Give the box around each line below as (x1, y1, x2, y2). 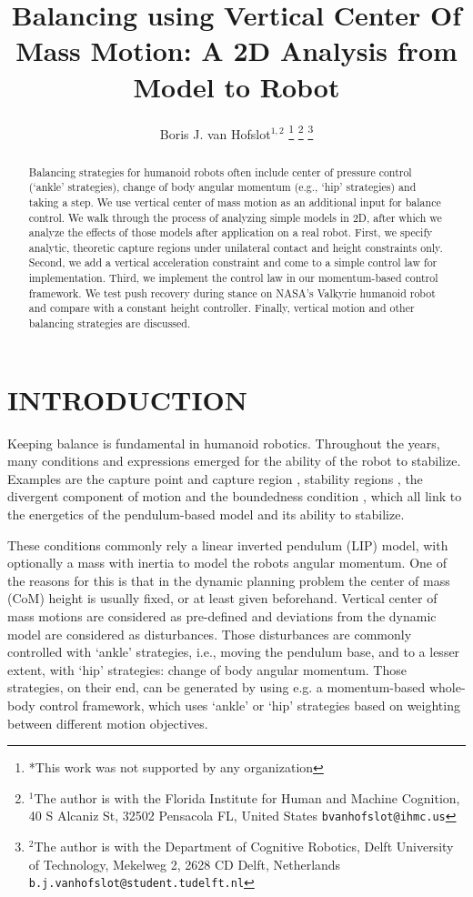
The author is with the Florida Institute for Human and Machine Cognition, (34, 788, 460, 807)
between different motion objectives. (7, 713, 208, 732)
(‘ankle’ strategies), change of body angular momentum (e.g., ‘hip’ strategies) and (28, 179, 417, 195)
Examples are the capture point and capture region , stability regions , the (7, 469, 423, 488)
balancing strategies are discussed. (28, 316, 191, 331)
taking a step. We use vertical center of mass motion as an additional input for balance (28, 194, 441, 209)
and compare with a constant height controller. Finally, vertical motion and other (28, 300, 415, 316)
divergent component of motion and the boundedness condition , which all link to (7, 487, 462, 506)
